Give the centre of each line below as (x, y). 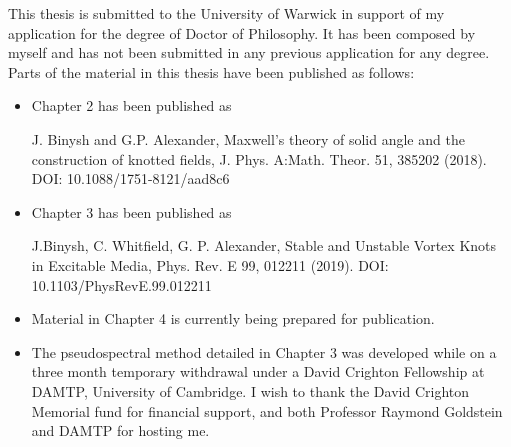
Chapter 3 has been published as (131, 211)
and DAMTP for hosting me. (120, 430)
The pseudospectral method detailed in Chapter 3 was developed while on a (264, 351)
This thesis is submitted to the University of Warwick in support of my (226, 13)
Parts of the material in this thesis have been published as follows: (211, 71)
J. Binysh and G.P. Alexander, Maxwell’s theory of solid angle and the (248, 138)
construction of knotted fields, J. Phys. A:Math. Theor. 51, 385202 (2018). (259, 158)
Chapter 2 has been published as (131, 105)
